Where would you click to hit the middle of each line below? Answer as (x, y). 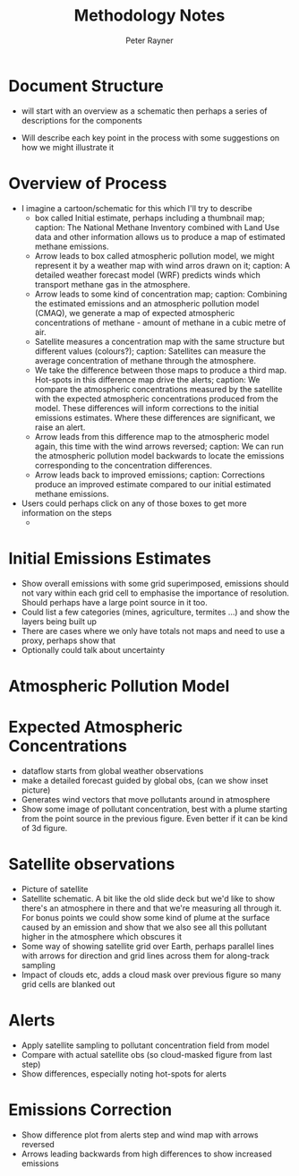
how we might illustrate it (68, 147)
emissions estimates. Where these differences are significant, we (155, 417)
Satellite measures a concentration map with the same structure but (160, 341)
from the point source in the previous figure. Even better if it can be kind (154, 818)
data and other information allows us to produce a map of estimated (160, 236)
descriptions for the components (81, 120)
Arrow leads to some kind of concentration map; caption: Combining (161, 294)
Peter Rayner (149, 40)
